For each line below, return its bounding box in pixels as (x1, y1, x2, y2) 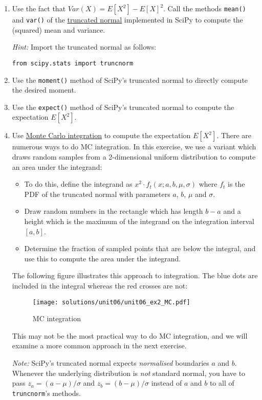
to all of (209, 377, 234, 388)
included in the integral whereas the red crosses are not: (12, 280, 188, 291)
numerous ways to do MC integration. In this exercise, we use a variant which (12, 141, 256, 152)
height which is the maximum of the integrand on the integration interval (24, 215, 254, 226)
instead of (151, 377, 182, 388)
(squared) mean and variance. (12, 24, 105, 35)
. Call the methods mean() (163, 3, 246, 13)
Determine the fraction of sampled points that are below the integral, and (24, 243, 256, 254)
